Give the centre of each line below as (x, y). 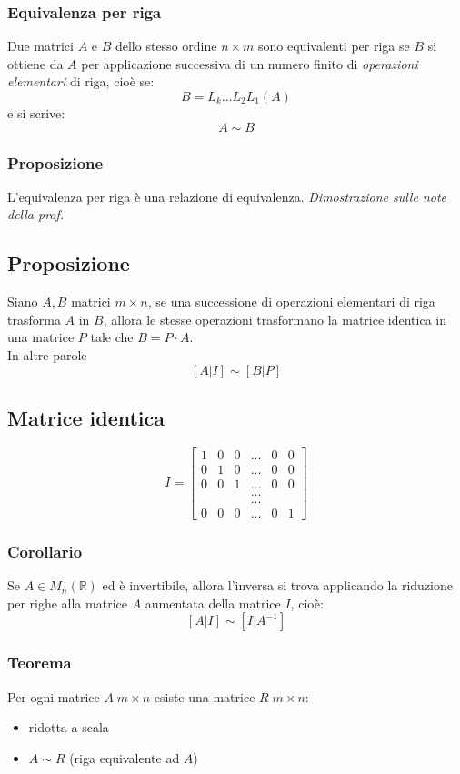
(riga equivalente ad (125, 757)
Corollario (45, 551)
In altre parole (47, 354)
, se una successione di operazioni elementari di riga (291, 302)
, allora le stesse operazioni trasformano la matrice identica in (275, 319)
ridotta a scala (69, 727)
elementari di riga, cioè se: (81, 81)
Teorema (40, 663)
